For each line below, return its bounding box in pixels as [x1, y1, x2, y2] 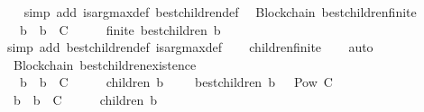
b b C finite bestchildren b [19, 20, 221, 39]
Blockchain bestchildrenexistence [13, 55, 197, 73]
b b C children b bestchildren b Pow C [19, 73, 333, 91]
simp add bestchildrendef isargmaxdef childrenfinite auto [6, 38, 373, 56]
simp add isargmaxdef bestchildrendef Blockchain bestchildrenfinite [23, 3, 417, 21]
